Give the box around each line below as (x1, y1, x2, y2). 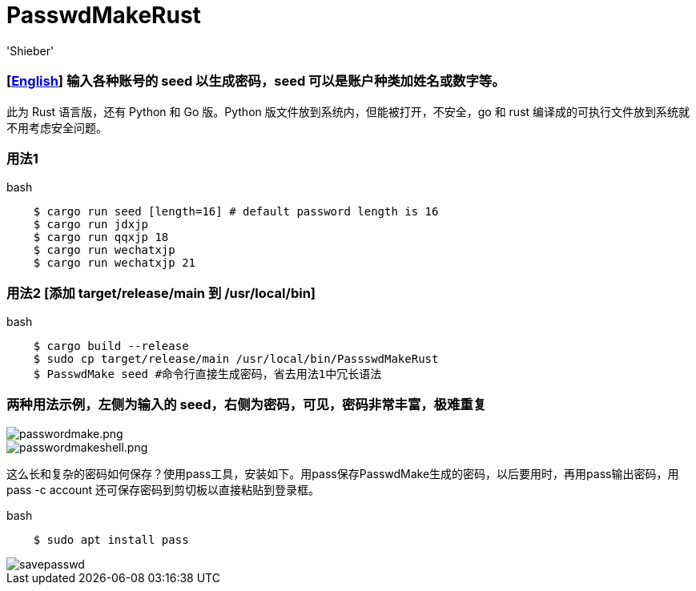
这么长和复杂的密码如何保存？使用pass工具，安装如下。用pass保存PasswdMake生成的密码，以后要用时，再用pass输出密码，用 (6, 466, 679, 480)
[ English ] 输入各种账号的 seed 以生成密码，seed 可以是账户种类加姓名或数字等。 (6, 73, 505, 90)
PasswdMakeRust (6, 2, 201, 29)
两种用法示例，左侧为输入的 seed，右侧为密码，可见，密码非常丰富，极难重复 (6, 396, 487, 413)
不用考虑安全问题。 (6, 120, 107, 135)
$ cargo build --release (33, 340, 189, 352)
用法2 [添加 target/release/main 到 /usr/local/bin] (6, 284, 316, 301)
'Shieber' (6, 43, 54, 58)
